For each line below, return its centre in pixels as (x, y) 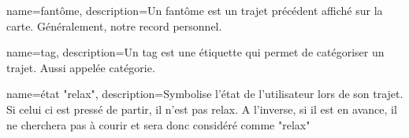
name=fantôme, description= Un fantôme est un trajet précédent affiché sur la (195, 10)
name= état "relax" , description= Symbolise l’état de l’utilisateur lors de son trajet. (205, 94)
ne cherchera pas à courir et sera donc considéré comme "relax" (158, 124)
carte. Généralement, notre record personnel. (114, 25)
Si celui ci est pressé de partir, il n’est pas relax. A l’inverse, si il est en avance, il (202, 109)
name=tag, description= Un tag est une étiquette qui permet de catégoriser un (195, 52)
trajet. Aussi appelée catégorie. (81, 67)
